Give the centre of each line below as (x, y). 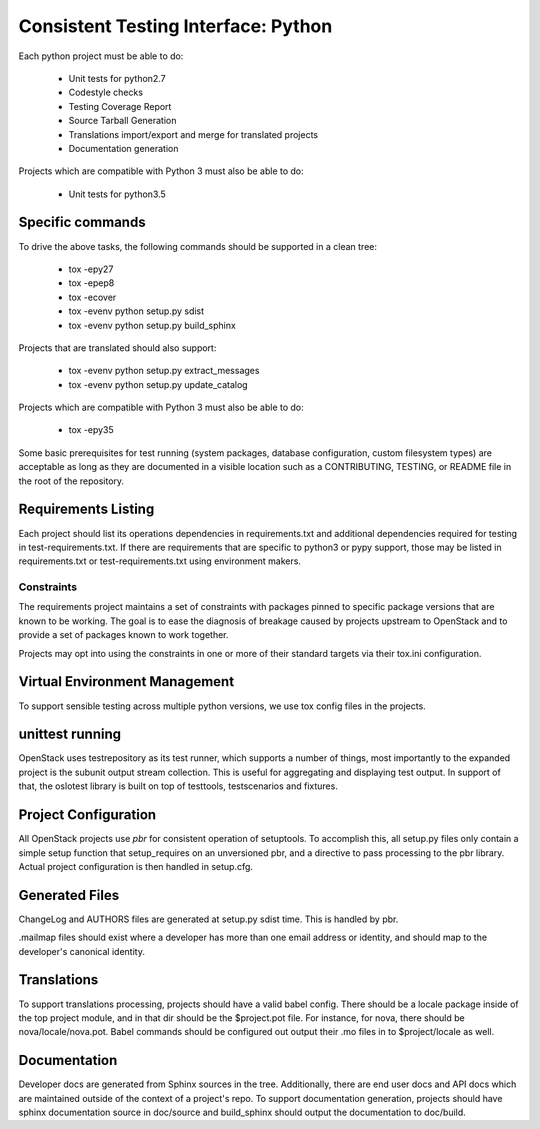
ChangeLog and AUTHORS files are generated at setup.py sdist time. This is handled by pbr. (208, 919)
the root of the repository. (71, 481)
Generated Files (69, 895)
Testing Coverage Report (120, 106)
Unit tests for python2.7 (117, 78)
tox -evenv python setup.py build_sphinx (152, 325)
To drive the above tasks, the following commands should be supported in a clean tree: (197, 246)
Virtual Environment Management (126, 681)
